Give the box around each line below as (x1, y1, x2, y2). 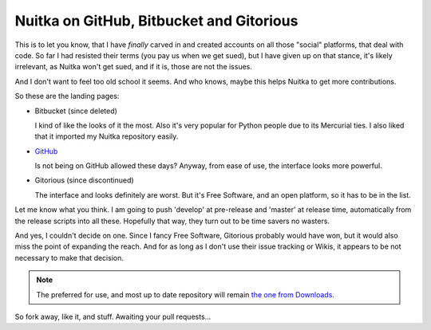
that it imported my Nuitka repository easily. (34, 132, 179, 141)
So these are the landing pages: (14, 92, 120, 101)
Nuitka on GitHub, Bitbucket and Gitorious (14, 12, 299, 29)
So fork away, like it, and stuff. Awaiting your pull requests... (14, 312, 212, 321)
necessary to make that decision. (14, 253, 124, 262)
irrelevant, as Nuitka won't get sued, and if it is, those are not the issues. (14, 62, 253, 72)
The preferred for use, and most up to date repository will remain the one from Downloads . (36, 289, 335, 299)
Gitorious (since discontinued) (34, 175, 135, 185)
